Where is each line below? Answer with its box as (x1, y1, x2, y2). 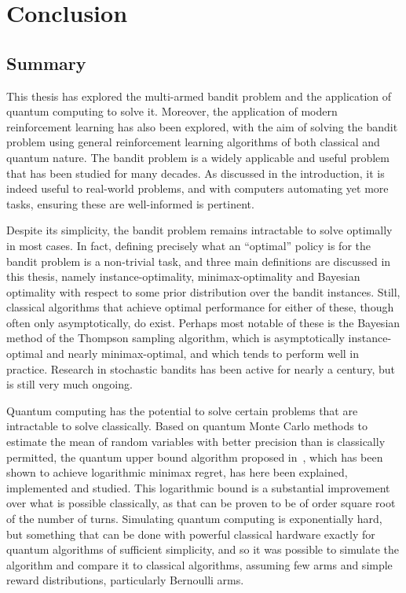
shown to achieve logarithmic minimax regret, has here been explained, (6, 464, 348, 481)
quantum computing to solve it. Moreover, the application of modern (6, 103, 338, 120)
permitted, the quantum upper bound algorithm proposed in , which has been (6, 448, 383, 465)
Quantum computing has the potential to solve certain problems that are (6, 402, 358, 418)
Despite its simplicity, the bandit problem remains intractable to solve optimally (6, 222, 393, 238)
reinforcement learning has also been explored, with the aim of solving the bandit (6, 118, 398, 134)
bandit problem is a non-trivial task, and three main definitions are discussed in (6, 252, 391, 269)
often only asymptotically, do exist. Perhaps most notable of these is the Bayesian (6, 314, 401, 330)
